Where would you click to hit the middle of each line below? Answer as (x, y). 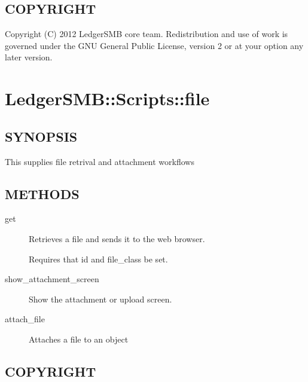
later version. (29, 57)
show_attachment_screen (52, 279)
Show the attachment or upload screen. (100, 299)
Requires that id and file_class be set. (98, 259)
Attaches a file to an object (79, 339)
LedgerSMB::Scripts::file (107, 98)
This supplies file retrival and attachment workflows (100, 161)
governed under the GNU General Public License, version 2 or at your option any (154, 45)
